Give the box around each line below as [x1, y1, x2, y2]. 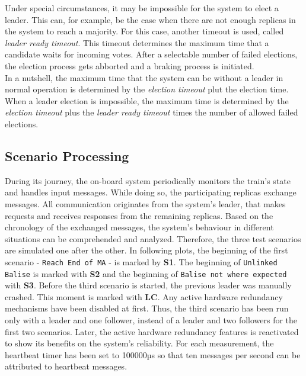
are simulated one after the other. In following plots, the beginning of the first [5, 244, 288, 256]
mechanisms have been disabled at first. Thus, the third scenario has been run [5, 302, 289, 314]
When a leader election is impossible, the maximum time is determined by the [5, 94, 289, 107]
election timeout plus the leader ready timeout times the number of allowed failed [5, 106, 298, 118]
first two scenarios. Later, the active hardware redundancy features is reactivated [5, 325, 299, 338]
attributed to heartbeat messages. [5, 360, 128, 372]
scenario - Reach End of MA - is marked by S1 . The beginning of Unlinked [5, 255, 278, 268]
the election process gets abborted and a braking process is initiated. [5, 59, 254, 72]
